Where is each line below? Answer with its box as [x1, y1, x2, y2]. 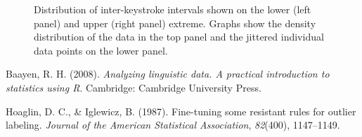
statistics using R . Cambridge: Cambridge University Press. [6, 80, 261, 94]
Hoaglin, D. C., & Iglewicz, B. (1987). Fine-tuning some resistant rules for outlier [6, 103, 356, 118]
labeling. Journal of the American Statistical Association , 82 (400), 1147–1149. [6, 117, 340, 132]
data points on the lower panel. [34, 43, 168, 57]
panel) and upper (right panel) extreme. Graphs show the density [34, 15, 316, 30]
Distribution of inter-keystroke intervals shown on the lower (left [34, 2, 311, 16]
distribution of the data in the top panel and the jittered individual [34, 29, 324, 44]
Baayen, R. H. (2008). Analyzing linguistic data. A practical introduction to [6, 66, 330, 81]
